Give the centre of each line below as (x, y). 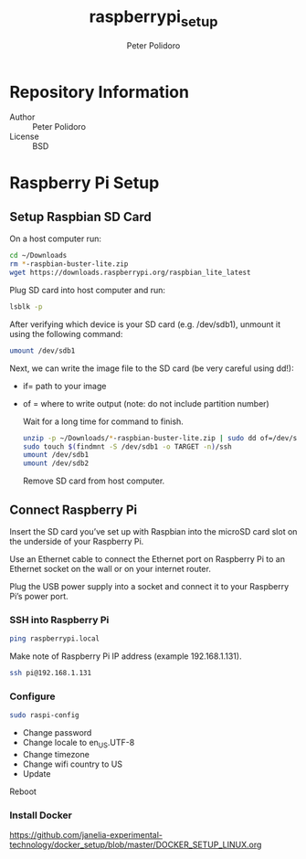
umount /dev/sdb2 (56, 463)
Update (37, 773)
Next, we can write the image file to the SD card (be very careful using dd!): (152, 368)
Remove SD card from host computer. (94, 481)
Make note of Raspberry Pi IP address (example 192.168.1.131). (126, 656)
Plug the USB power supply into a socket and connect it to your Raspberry (149, 586)
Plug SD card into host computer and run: (88, 290)
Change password (57, 733)
